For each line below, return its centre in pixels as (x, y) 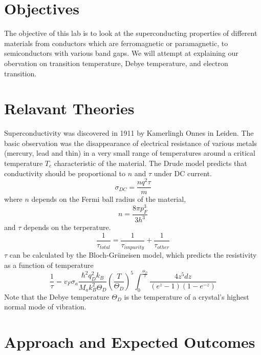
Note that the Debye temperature (57, 296)
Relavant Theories (69, 108)
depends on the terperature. (67, 227)
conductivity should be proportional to (65, 173)
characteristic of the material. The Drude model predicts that (150, 163)
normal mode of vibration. (45, 307)
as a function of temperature (49, 265)
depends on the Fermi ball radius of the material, (109, 199)
